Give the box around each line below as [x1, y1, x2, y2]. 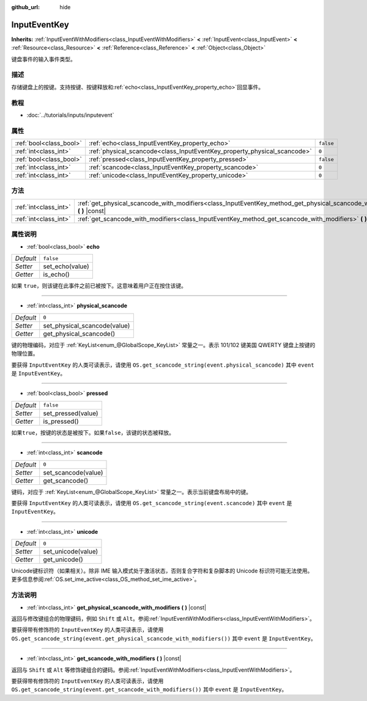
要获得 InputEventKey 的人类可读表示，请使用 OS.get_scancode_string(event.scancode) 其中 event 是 [11, 499, 292, 506]
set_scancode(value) [43, 468, 103, 477]
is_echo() [43, 270, 70, 279]
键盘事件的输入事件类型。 [11, 55, 76, 62]
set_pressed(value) [43, 409, 98, 418]
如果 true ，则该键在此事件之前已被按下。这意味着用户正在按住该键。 [11, 282, 187, 289]
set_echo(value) [43, 262, 89, 271]
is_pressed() [43, 417, 79, 425]
